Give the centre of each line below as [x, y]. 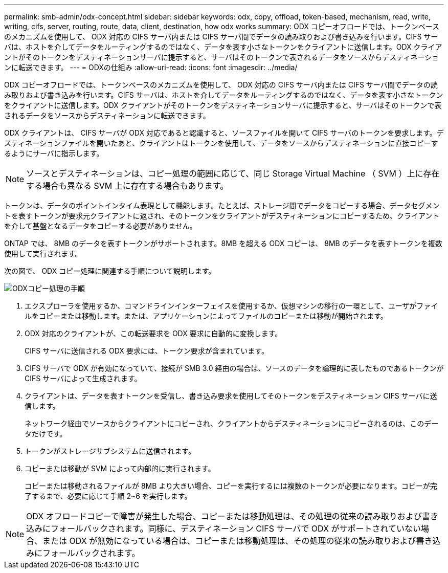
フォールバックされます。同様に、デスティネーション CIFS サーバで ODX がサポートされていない [236, 528]
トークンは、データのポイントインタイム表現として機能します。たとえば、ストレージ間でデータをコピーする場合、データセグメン [222, 205]
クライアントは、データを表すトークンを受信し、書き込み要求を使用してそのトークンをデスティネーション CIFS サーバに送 [231, 396]
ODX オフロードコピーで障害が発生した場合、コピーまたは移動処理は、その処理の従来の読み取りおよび [224, 516]
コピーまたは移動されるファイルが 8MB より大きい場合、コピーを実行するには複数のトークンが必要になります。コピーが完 [231, 486]
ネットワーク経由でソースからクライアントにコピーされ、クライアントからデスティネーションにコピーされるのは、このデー [232, 423]
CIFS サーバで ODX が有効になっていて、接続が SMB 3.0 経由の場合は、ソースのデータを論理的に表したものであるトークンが [234, 368]
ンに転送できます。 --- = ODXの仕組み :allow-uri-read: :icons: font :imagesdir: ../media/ [151, 67]
